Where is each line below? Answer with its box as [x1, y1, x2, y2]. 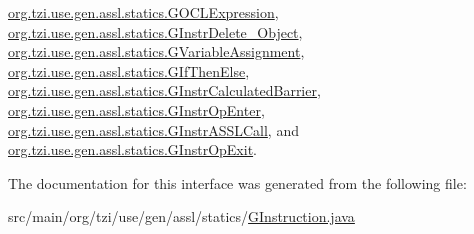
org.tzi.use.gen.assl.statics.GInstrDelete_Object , [8, 21, 303, 42]
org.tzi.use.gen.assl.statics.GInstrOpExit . [8, 139, 257, 160]
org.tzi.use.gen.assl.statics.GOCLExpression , [8, 2, 279, 22]
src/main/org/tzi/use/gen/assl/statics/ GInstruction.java [8, 206, 355, 227]
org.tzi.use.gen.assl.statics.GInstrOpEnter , [8, 99, 265, 120]
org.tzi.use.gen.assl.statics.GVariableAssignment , [8, 41, 305, 62]
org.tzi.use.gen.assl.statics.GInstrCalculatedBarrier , [8, 80, 321, 101]
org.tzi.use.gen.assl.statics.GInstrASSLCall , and [8, 119, 299, 140]
